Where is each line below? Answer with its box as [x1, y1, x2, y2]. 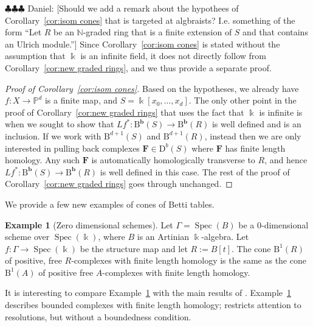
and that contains [242, 26, 308, 38]
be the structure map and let [80, 242, 188, 255]
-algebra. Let [201, 230, 249, 243]
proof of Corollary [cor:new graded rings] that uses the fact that [5, 105, 244, 118]
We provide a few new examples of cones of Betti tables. [5, 197, 215, 210]
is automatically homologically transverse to [91, 153, 255, 166]
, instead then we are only [204, 129, 301, 142]
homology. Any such [5, 153, 80, 166]
